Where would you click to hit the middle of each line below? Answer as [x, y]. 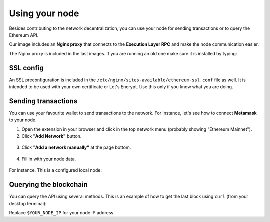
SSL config [27, 68]
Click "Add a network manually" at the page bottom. [76, 147]
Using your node [44, 13]
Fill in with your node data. [49, 159]
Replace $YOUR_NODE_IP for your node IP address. [62, 212]
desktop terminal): [28, 203]
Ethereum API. [24, 35]
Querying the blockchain [48, 185]
